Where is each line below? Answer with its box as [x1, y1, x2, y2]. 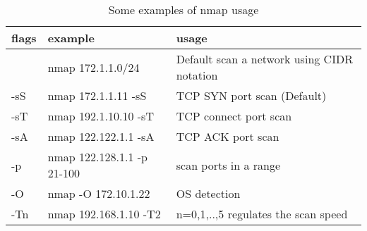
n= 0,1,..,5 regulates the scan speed [176, 206, 348, 222]
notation [176, 67, 218, 83]
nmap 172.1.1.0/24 [47, 58, 140, 75]
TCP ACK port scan [176, 128, 279, 144]
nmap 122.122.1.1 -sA [47, 128, 155, 144]
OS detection [176, 185, 241, 201]
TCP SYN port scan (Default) [176, 87, 327, 104]
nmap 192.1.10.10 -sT [47, 108, 154, 124]
